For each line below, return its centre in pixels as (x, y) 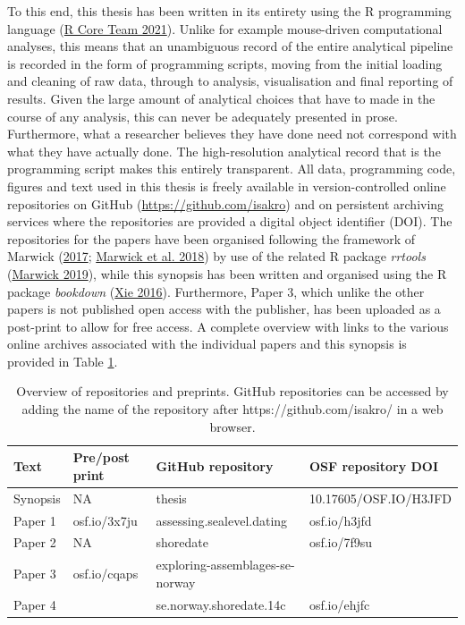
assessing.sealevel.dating (222, 520)
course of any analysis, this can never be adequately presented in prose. (203, 116)
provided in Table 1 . (63, 361)
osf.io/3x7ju (105, 520)
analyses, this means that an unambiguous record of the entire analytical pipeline (230, 46)
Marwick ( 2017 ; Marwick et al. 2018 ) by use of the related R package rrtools (216, 256)
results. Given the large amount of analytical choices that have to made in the (221, 98)
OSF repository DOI (374, 466)
